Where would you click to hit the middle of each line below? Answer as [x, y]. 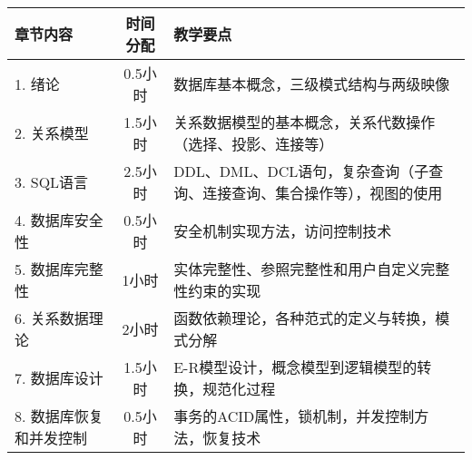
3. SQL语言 [52, 182]
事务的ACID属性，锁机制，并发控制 [294, 416]
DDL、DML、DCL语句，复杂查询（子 [301, 171]
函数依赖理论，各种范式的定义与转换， [305, 318]
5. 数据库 [44, 269]
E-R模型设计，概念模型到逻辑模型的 [295, 367]
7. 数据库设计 [59, 378]
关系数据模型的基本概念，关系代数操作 [305, 122]
